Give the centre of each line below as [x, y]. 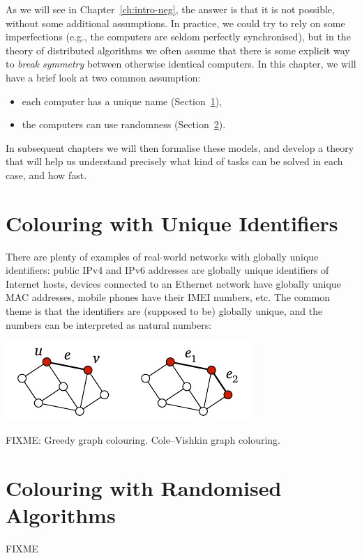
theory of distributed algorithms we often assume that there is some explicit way [178, 50]
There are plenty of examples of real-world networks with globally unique [162, 256]
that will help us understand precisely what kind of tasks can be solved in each [174, 161]
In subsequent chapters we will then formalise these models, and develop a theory [180, 147]
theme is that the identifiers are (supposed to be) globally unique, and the [164, 311]
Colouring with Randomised [144, 487]
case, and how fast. [46, 175]
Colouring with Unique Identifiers [172, 223]
